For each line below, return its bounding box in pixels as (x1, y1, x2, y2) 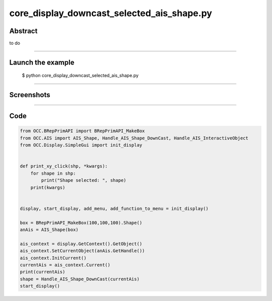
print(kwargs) (30, 184, 65, 190)
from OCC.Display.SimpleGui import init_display (20, 142, 143, 148)
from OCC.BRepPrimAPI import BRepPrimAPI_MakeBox (20, 128, 145, 134)
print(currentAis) (20, 269, 65, 275)
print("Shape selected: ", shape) (41, 178, 126, 183)
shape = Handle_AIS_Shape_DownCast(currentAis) (20, 276, 140, 282)
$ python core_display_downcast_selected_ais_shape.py (22, 72, 139, 79)
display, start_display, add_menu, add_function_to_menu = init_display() (20, 205, 209, 211)
